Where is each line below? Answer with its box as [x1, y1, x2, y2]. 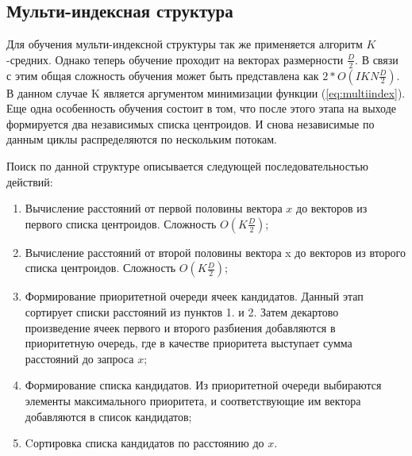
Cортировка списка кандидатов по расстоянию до [25, 435, 264, 451]
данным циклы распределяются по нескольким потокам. [6, 131, 277, 148]
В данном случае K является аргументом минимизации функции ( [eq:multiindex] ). [6, 84, 406, 101]
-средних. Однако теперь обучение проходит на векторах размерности [6, 51, 344, 67]
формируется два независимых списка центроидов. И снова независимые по [6, 115, 375, 132]
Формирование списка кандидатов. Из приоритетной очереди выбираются [25, 377, 382, 393]
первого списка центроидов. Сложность [25, 215, 217, 232]
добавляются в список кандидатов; [25, 408, 192, 424]
